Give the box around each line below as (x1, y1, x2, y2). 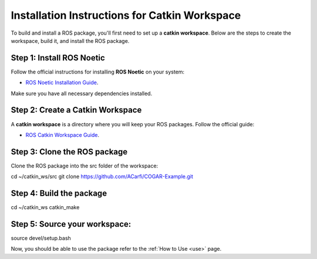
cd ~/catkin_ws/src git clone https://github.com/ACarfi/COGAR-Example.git (11, 173, 194, 180)
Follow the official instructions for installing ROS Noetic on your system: (11, 68, 185, 75)
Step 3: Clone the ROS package (11, 147, 128, 157)
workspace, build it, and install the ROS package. (11, 37, 130, 44)
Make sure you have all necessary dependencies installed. (11, 90, 153, 97)
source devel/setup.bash (11, 235, 72, 242)
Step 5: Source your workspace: (11, 219, 131, 229)
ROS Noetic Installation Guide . (25, 79, 99, 86)
